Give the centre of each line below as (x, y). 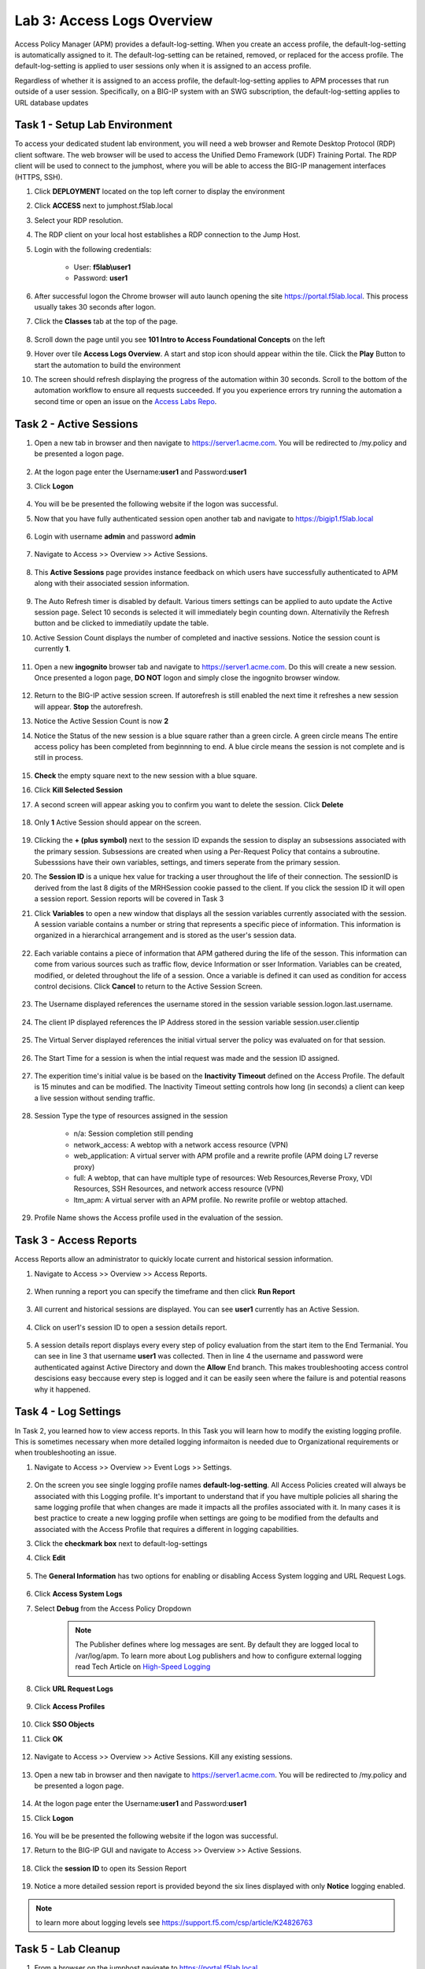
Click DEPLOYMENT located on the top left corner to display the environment (159, 191)
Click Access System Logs (78, 1594)
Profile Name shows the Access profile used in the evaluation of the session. (159, 1218)
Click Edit (50, 1558)
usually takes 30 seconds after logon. (95, 307)
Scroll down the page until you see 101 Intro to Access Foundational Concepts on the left (180, 339)
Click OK (48, 1739)
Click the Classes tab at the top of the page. (106, 321)
